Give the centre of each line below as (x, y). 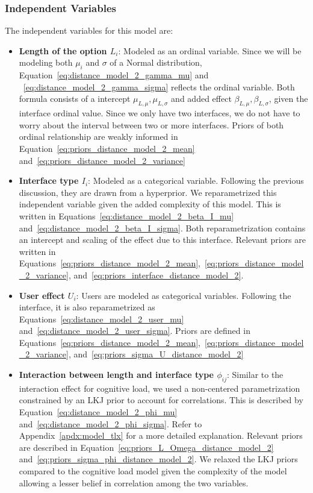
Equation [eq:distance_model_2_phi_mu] (98, 412)
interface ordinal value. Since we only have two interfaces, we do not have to (160, 113)
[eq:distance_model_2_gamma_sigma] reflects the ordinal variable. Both (159, 86)
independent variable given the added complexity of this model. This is (150, 204)
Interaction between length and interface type (116, 375)
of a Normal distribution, (156, 62)
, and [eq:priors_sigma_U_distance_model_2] (156, 354)
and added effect (201, 99)
